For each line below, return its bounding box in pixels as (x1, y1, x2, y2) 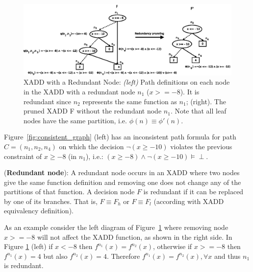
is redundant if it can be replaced (143, 186, 244, 197)
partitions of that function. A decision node (4, 186, 135, 197)
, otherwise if (153, 241, 192, 251)
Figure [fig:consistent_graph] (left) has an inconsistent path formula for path (4, 132, 236, 142)
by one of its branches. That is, (4, 196, 98, 206)
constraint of (4, 151, 42, 161)
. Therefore (106, 250, 140, 261)
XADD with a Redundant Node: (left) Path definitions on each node (24, 77, 230, 87)
